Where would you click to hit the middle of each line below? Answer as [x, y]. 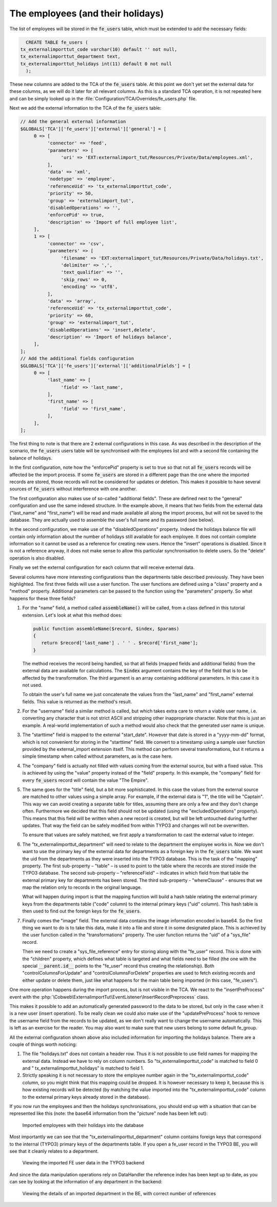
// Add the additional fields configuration [77, 359]
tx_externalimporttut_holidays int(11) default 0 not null [96, 64]
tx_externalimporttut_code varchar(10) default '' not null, [99, 49]
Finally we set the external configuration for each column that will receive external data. [102, 567]
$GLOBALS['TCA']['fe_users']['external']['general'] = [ [93, 129]
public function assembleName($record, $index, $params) [106, 629]
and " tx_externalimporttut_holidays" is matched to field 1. [83, 1068]
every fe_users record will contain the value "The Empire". [85, 780]
